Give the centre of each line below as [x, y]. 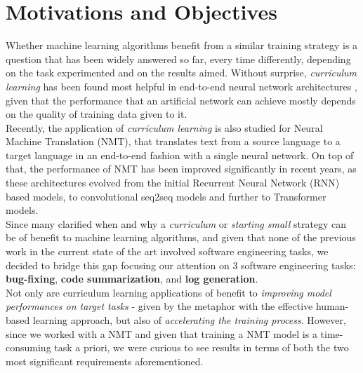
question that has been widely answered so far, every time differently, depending [178, 59]
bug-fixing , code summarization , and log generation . [132, 279]
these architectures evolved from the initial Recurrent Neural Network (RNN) [173, 183]
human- [332, 306]
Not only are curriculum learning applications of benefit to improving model [169, 292]
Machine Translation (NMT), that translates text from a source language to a [173, 141]
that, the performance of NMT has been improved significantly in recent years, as [181, 169]
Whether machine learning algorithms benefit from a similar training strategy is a [182, 45]
